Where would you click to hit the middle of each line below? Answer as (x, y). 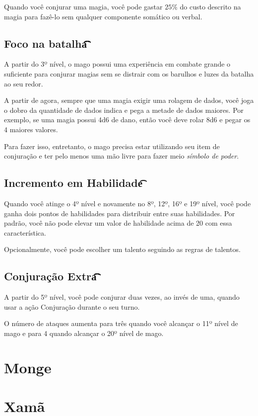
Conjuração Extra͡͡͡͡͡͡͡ (50, 276)
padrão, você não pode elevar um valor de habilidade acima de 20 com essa (118, 223)
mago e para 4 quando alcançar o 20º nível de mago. (84, 333)
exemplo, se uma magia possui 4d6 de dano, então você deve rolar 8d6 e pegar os (127, 120)
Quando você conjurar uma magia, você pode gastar (83, 6)
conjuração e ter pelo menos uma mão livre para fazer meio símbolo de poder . (122, 156)
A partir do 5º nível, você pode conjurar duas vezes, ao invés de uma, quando (122, 297)
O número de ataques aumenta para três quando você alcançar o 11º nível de (121, 323)
